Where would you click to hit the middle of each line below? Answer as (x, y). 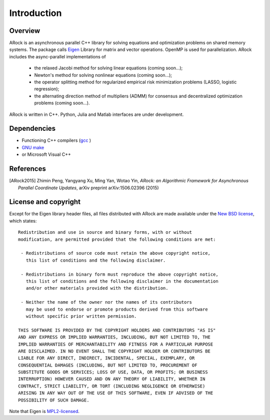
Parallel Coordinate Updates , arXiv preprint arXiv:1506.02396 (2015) (89, 188)
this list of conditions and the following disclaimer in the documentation (122, 281)
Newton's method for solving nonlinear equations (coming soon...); (103, 75)
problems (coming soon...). (62, 103)
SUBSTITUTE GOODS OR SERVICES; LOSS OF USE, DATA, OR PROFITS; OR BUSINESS (113, 372)
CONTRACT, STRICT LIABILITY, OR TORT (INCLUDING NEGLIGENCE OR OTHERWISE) (112, 386)
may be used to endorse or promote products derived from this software (117, 309)
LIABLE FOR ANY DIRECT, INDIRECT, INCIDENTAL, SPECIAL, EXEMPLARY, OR (106, 358)
